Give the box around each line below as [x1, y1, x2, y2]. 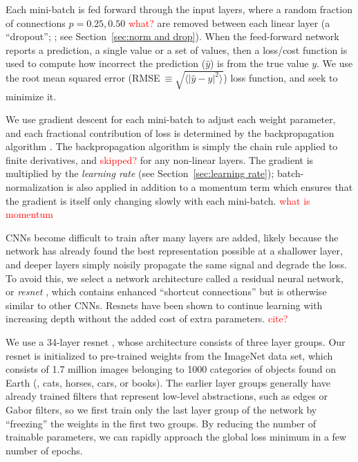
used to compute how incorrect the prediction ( [6, 56, 206, 71]
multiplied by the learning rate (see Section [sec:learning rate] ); [6, 166, 274, 181]
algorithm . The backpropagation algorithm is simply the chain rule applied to [6, 139, 338, 154]
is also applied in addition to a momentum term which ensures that [66, 180, 353, 194]
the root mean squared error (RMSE [6, 71, 160, 85]
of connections [6, 15, 66, 30]
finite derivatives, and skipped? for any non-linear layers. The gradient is [6, 152, 314, 167]
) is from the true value [210, 56, 309, 71]
